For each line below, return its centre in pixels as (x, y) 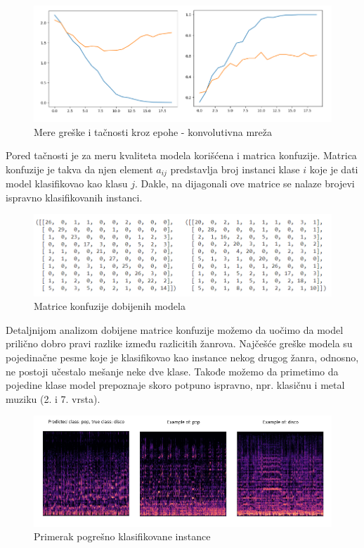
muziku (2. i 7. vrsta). (53, 398)
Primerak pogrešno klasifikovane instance (122, 536)
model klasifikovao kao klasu (67, 183)
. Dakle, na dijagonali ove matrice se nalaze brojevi (245, 183)
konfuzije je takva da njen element (79, 169)
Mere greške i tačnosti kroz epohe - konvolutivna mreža (153, 131)
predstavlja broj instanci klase (235, 169)
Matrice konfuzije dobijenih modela (110, 306)
